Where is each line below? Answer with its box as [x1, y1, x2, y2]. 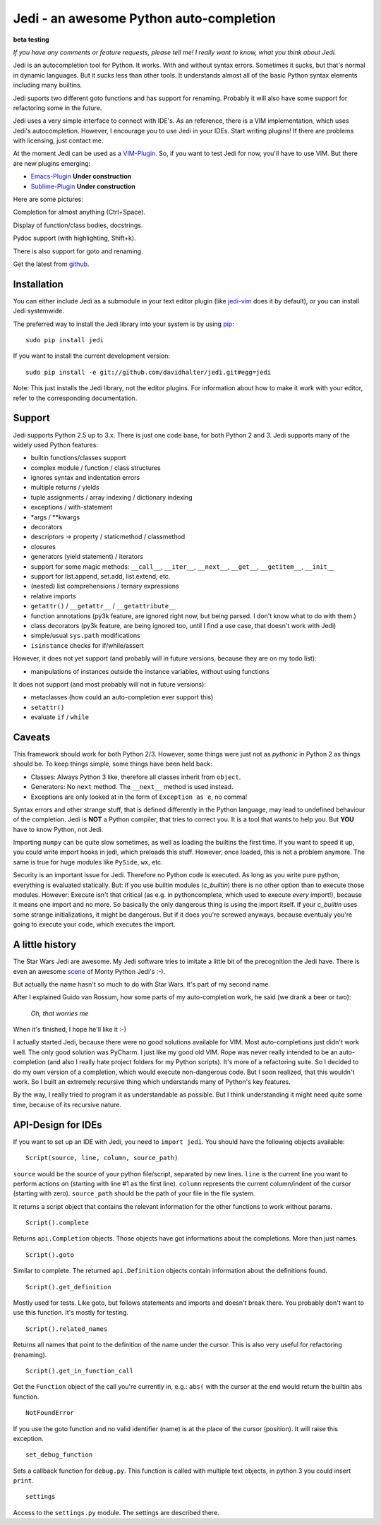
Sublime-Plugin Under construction [30, 182, 135, 191]
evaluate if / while [30, 713, 90, 721]
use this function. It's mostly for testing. [13, 1308, 128, 1317]
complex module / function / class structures [30, 463, 162, 472]
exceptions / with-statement [30, 503, 113, 512]
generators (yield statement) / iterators [30, 553, 144, 561]
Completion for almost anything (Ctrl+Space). [13, 208, 146, 217]
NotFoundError [25, 1409, 74, 1417]
